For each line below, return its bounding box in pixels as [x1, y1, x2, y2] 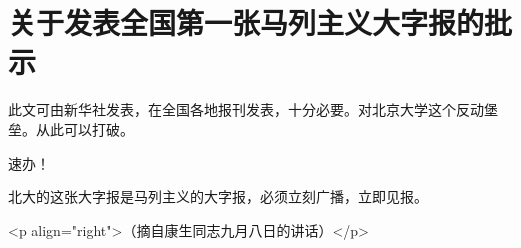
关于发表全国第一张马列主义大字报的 [8, 2, 485, 43]
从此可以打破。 [35, 118, 134, 139]
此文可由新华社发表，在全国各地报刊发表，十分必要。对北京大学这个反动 [8, 99, 484, 120]
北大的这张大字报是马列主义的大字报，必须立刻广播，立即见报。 [8, 186, 428, 207]
